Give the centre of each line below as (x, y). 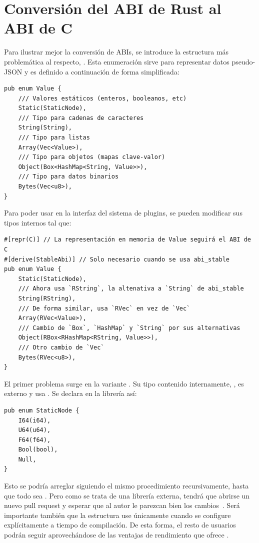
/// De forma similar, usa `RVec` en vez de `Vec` (104, 308)
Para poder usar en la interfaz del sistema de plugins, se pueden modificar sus (123, 213)
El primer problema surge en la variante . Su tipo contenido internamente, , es (124, 383)
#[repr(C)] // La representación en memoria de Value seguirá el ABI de (127, 240)
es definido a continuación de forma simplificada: (105, 71)
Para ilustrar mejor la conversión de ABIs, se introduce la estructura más (116, 52)
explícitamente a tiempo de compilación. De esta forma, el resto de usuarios (120, 525)
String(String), (45, 128)
